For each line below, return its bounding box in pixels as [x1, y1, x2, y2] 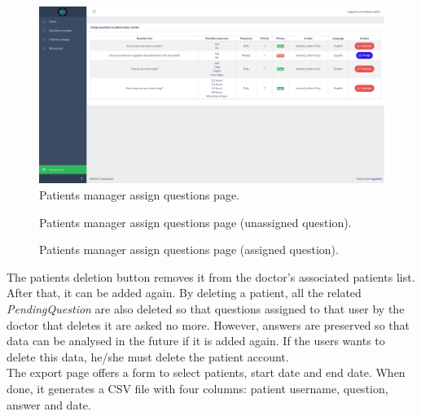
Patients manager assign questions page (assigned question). [39, 241, 339, 258]
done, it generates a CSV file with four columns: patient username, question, [7, 379, 388, 396]
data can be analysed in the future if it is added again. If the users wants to [7, 332, 385, 349]
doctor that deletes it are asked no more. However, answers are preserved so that [7, 316, 410, 333]
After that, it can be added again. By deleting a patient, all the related [7, 284, 362, 301]
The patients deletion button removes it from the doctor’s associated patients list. [7, 268, 415, 285]
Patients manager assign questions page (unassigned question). [39, 213, 352, 230]
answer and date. [7, 396, 91, 413]
